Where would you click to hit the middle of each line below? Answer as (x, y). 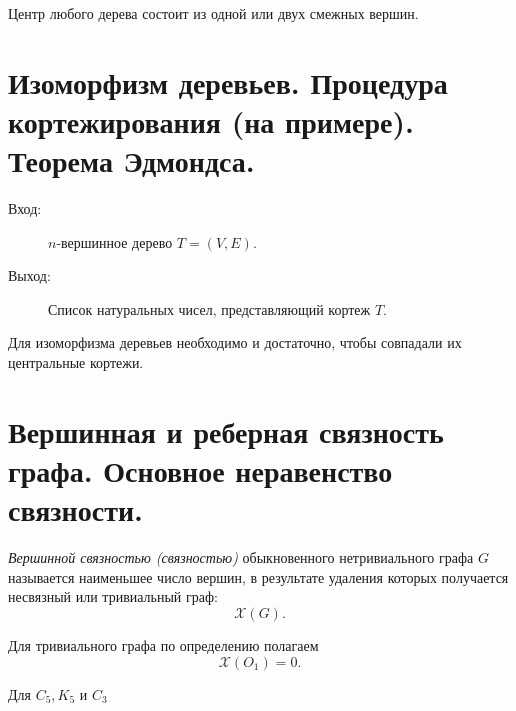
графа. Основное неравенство (200, 470)
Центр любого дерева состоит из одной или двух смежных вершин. (213, 13)
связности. (75, 509)
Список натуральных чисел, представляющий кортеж (209, 308)
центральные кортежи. (76, 362)
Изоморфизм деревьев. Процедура (228, 81)
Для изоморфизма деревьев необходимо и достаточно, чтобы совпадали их (235, 342)
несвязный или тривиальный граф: (113, 596)
